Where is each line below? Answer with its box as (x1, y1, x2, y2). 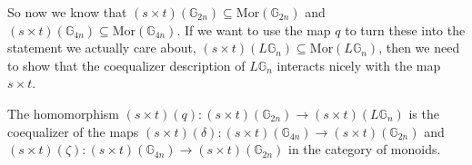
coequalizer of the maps (7, 121, 139, 141)
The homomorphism (7, 103, 120, 122)
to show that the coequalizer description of (7, 55, 246, 74)
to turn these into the (345, 20, 466, 39)
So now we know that (7, 3, 127, 21)
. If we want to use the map (176, 20, 331, 39)
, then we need (378, 38, 460, 57)
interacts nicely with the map (276, 55, 441, 74)
